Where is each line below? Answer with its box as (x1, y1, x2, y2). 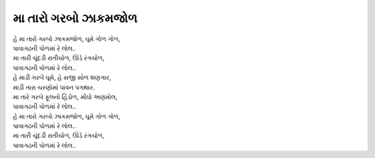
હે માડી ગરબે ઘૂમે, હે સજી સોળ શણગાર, (12, 73, 111, 82)
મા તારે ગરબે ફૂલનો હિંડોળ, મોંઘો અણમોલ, (12, 92, 118, 100)
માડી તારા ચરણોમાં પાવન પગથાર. (12, 83, 95, 91)
